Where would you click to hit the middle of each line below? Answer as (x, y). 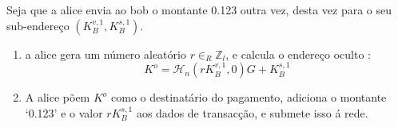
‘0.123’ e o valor (64, 112)
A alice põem (58, 97)
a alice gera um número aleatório (105, 54)
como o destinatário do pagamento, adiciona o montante (249, 97)
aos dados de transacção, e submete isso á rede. (252, 112)
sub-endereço (38, 25)
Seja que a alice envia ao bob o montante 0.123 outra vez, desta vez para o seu (199, 10)
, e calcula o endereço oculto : (298, 54)
